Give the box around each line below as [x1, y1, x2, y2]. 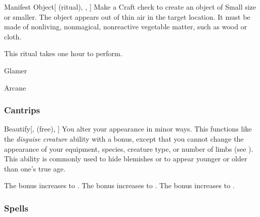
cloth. [4, 31, 22, 41]
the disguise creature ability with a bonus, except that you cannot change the [4, 133, 244, 144]
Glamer [4, 65, 27, 75]
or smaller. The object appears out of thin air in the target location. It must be [4, 11, 250, 22]
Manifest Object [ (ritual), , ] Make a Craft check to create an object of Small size [4, 2, 256, 12]
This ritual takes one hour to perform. [4, 48, 122, 59]
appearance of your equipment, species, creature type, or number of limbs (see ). [4, 143, 253, 154]
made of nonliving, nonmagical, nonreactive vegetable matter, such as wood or [4, 21, 247, 32]
